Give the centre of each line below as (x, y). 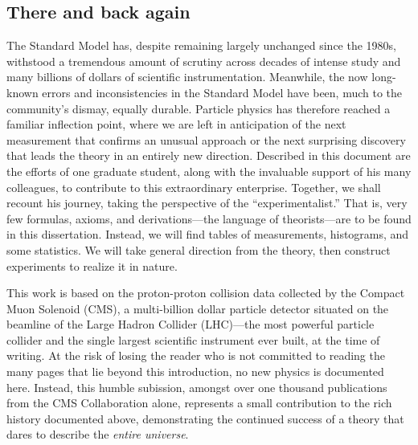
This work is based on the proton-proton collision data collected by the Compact (206, 293)
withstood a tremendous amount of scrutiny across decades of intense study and (204, 61)
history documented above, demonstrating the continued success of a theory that (205, 418)
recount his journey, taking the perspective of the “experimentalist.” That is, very (207, 203)
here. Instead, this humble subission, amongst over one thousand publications (197, 387)
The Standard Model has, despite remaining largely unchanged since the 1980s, (201, 45)
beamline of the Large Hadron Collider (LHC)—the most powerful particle (191, 324)
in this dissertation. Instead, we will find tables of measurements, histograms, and (208, 234)
